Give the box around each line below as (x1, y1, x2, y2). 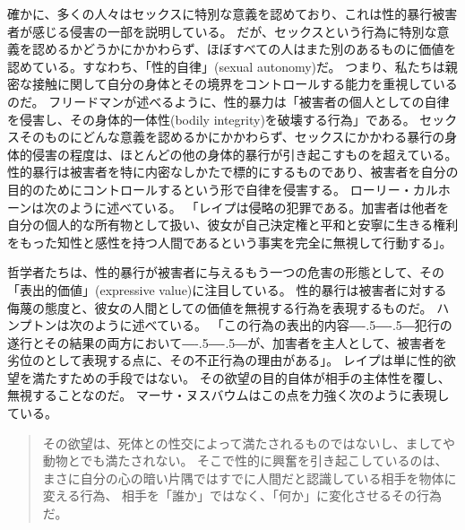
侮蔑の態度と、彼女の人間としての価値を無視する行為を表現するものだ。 (7, 298, 433, 317)
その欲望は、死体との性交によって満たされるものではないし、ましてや (42, 433, 456, 452)
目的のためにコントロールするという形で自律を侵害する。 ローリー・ (7, 179, 413, 198)
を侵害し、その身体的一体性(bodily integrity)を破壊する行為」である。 (7, 109, 416, 128)
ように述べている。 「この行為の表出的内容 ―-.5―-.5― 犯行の (94, 316, 452, 335)
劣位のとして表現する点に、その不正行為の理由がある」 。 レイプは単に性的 (7, 351, 443, 369)
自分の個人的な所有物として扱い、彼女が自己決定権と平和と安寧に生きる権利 (7, 215, 459, 234)
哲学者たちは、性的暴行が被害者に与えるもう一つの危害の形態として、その (7, 263, 445, 282)
